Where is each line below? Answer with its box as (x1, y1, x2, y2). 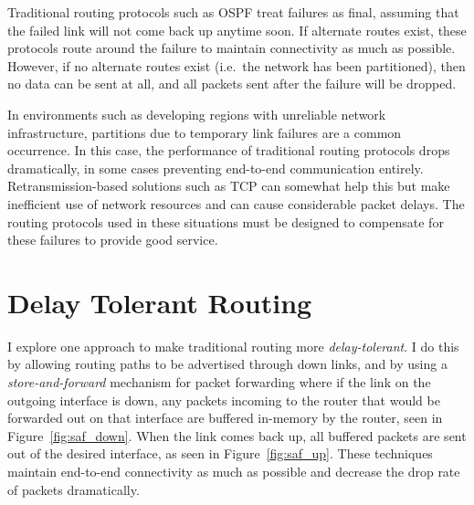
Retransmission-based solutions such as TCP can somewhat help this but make (7, 176, 450, 195)
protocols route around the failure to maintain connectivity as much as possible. (7, 38, 456, 58)
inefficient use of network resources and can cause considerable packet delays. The (7, 194, 465, 213)
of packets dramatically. (7, 479, 140, 499)
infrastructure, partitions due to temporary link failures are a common (7, 122, 402, 142)
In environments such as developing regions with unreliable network (7, 104, 386, 123)
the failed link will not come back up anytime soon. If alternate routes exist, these (7, 20, 467, 39)
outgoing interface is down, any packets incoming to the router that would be (7, 390, 440, 409)
